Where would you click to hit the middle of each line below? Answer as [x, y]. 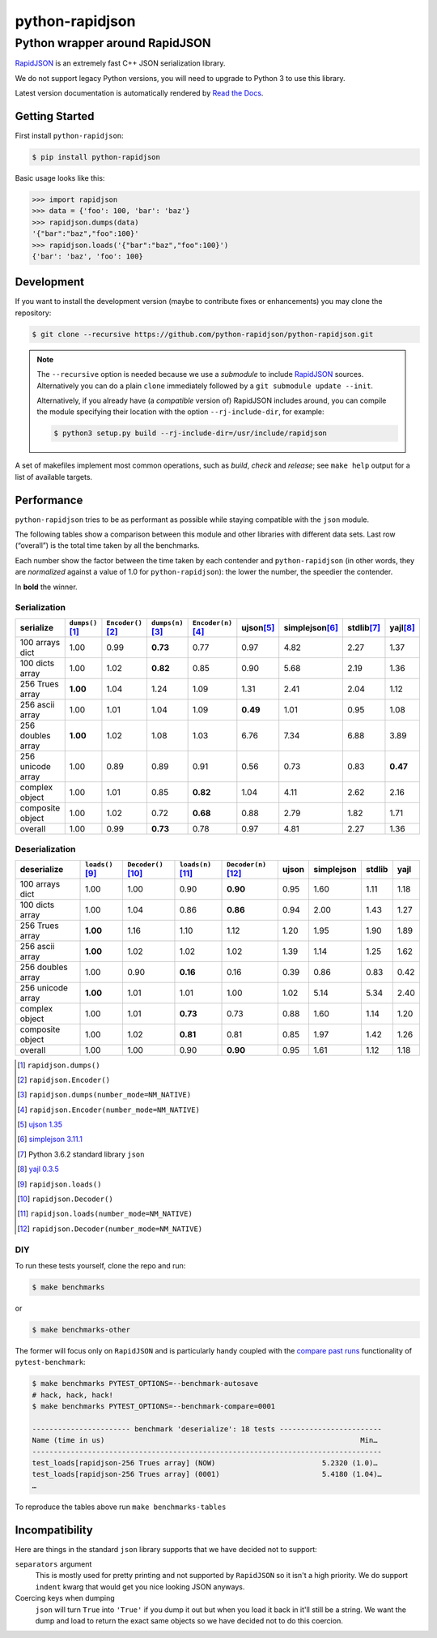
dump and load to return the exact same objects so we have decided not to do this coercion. [189, 1621]
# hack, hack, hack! [72, 1395]
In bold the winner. [46, 587]
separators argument [53, 1564]
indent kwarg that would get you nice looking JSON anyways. [140, 1587]
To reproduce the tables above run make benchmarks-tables [121, 1507]
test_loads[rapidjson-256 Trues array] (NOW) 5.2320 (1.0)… [205, 1463]
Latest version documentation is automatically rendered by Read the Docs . [139, 93]
